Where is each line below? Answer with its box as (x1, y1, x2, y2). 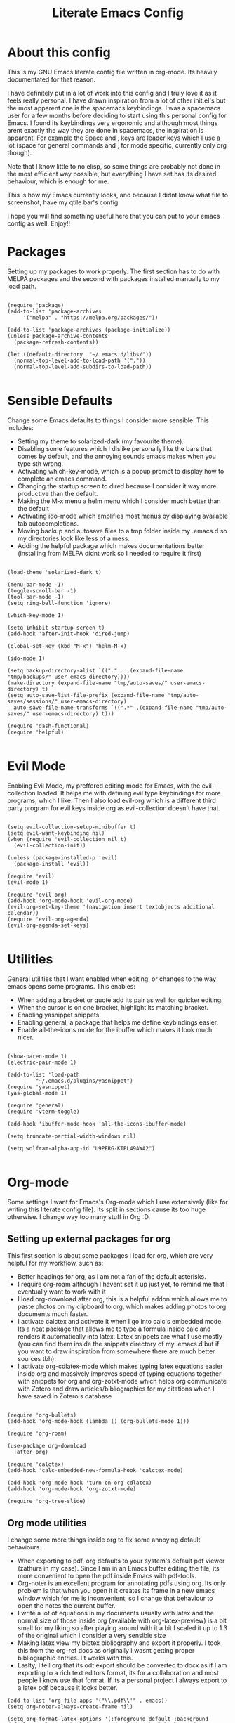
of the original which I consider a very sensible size (17, 1632, 166, 1640)
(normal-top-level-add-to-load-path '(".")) (13, 357, 146, 364)
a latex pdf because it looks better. (17, 1684, 118, 1692)
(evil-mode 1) (7, 878, 49, 886)
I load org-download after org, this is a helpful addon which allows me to (17, 1295, 227, 1303)
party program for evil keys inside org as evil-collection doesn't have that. (7, 803, 221, 812)
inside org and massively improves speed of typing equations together (17, 1370, 222, 1378)
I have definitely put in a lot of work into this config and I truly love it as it (7, 89, 217, 97)
